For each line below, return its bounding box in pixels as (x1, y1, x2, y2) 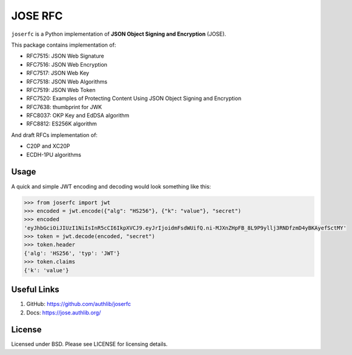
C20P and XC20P (26, 142, 70, 150)
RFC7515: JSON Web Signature (26, 52, 104, 60)
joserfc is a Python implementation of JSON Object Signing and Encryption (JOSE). (11, 30, 227, 38)
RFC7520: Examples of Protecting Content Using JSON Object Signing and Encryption (26, 95, 242, 102)
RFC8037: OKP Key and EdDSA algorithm (26, 112, 130, 119)
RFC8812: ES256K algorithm (26, 120, 97, 127)
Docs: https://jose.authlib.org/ (26, 309, 101, 316)
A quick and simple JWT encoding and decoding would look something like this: (11, 182, 211, 190)
